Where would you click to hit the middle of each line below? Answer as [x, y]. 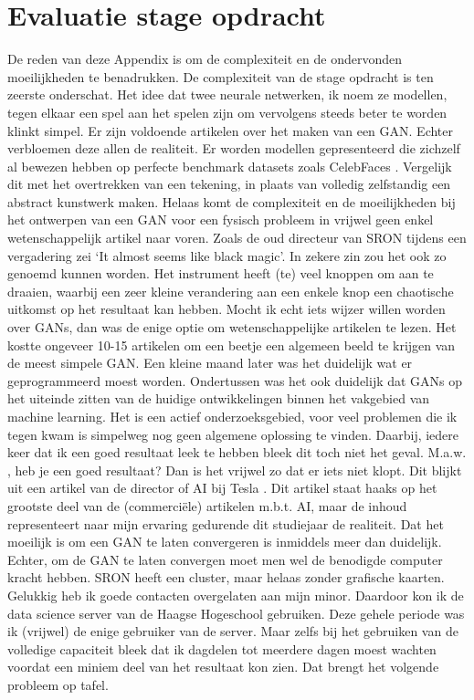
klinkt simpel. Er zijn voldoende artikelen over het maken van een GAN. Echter [230, 130]
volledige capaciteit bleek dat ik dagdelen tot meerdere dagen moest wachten [222, 648]
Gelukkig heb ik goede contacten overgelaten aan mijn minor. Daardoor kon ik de [236, 595]
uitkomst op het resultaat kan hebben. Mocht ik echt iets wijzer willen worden [226, 309]
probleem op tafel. [58, 684]
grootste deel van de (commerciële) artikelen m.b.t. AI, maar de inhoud [207, 505]
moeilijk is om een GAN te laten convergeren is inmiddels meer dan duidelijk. [225, 542]
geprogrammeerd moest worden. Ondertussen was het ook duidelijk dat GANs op [235, 380]
